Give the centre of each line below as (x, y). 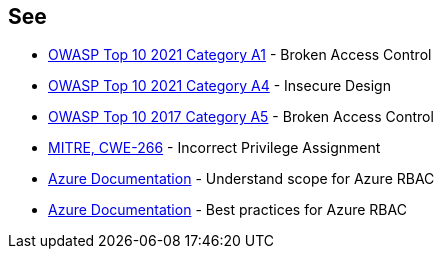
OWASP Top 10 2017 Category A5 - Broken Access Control (241, 117)
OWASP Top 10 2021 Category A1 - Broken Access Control (240, 55)
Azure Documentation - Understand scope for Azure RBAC (241, 179)
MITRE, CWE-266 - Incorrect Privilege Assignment (214, 148)
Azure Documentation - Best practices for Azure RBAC (227, 210)
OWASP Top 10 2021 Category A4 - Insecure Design (219, 86)
